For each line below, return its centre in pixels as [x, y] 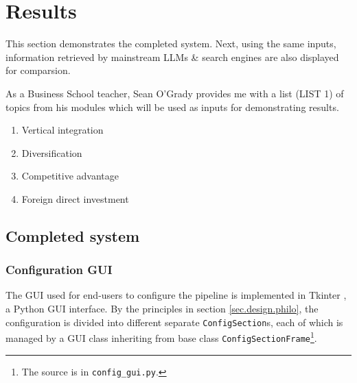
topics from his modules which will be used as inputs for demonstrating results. [172, 107]
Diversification [52, 152]
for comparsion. [38, 70]
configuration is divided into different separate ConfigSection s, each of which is [174, 322]
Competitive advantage [70, 176]
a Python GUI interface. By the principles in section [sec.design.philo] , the [162, 309]
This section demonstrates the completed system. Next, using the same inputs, [171, 44]
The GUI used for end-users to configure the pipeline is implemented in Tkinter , [176, 295]
